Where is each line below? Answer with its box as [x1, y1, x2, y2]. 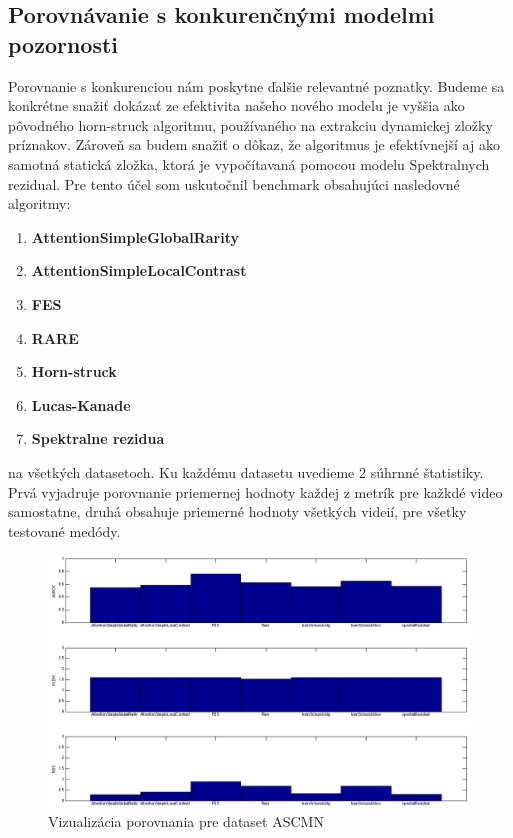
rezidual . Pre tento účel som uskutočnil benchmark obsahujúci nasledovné [8, 173, 460, 194]
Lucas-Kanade [31, 394, 131, 415]
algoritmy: [8, 193, 71, 214]
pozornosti [8, 28, 119, 59]
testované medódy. [8, 520, 121, 541]
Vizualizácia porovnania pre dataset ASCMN [48, 810, 324, 831]
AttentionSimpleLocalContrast [31, 260, 247, 281]
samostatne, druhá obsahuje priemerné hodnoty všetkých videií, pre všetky [8, 501, 467, 522]
